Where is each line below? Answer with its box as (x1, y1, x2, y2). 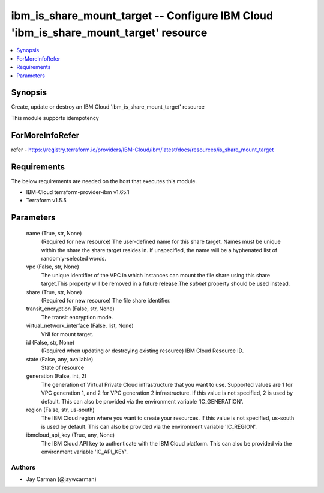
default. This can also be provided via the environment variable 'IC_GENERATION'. (41, 398, 244, 405)
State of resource (41, 364, 85, 372)
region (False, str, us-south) (26, 406, 95, 414)
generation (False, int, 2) (26, 372, 87, 380)
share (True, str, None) (26, 288, 82, 295)
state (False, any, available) (26, 355, 94, 363)
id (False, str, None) (26, 339, 75, 346)
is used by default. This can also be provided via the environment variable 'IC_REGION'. (41, 423, 257, 430)
